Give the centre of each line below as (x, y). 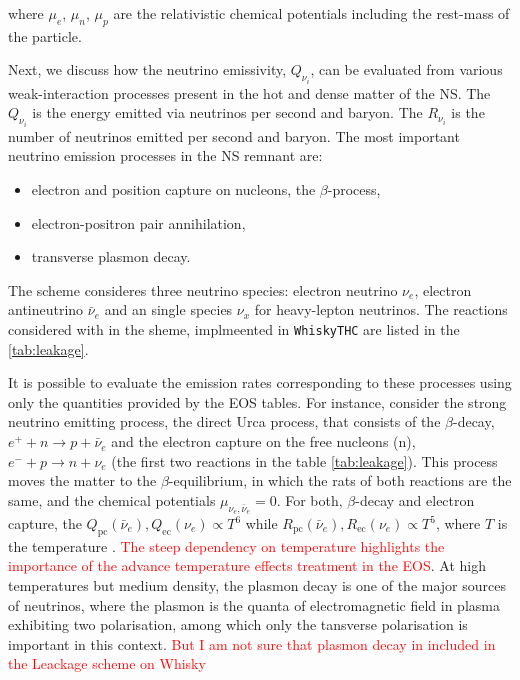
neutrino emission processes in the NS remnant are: (165, 155)
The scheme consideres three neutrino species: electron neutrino (203, 289)
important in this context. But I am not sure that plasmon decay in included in (252, 643)
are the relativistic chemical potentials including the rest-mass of (311, 13)
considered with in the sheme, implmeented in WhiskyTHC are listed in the (234, 329)
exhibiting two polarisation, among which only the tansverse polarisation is (238, 624)
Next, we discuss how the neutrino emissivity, (147, 69)
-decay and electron (415, 499)
